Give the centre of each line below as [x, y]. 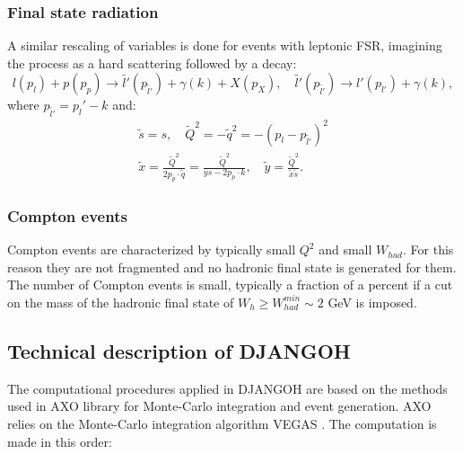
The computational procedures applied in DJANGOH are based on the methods [227, 388]
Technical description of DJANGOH [179, 350]
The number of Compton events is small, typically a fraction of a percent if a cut [230, 285]
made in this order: [60, 441]
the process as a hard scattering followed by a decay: [152, 62]
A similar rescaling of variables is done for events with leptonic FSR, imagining [225, 45]
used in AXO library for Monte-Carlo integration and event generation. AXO [219, 406]
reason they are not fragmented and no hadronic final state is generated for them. [232, 267]
